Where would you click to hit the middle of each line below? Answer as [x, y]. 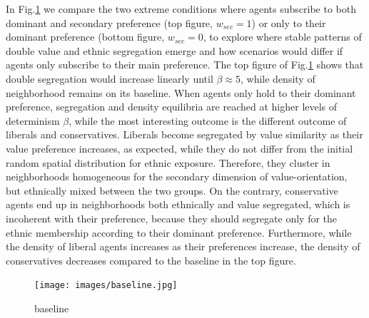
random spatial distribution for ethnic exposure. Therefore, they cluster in [168, 162]
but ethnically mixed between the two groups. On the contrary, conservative [172, 190]
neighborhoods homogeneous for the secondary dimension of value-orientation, [177, 176]
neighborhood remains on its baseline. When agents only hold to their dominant [181, 92]
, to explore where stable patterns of [282, 37]
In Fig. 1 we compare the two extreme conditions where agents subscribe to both [181, 9]
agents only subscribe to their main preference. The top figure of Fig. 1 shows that [185, 65]
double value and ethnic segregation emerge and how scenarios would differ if [175, 50]
